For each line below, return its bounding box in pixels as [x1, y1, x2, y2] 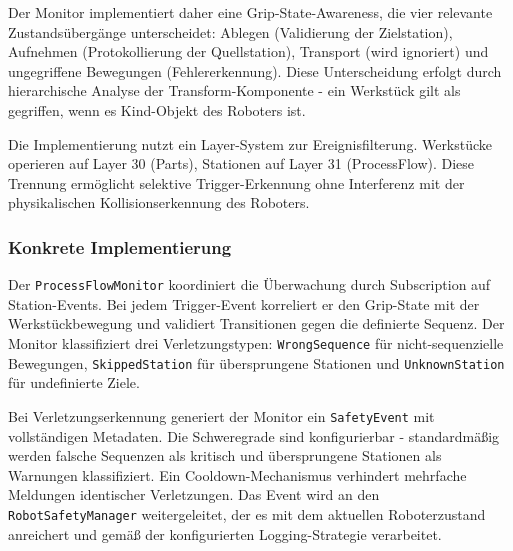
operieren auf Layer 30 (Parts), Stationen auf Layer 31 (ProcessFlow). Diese [8, 153, 475, 174]
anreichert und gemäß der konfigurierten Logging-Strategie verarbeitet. [8, 523, 442, 544]
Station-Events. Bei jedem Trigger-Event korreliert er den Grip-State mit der [8, 293, 480, 314]
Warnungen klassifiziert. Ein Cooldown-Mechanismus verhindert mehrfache [8, 464, 467, 485]
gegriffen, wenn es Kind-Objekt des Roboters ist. [8, 99, 306, 120]
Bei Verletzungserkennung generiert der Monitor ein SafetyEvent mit [8, 405, 435, 426]
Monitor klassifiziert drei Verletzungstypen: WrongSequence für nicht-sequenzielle [8, 333, 504, 353]
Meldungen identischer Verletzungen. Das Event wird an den [8, 484, 380, 505]
